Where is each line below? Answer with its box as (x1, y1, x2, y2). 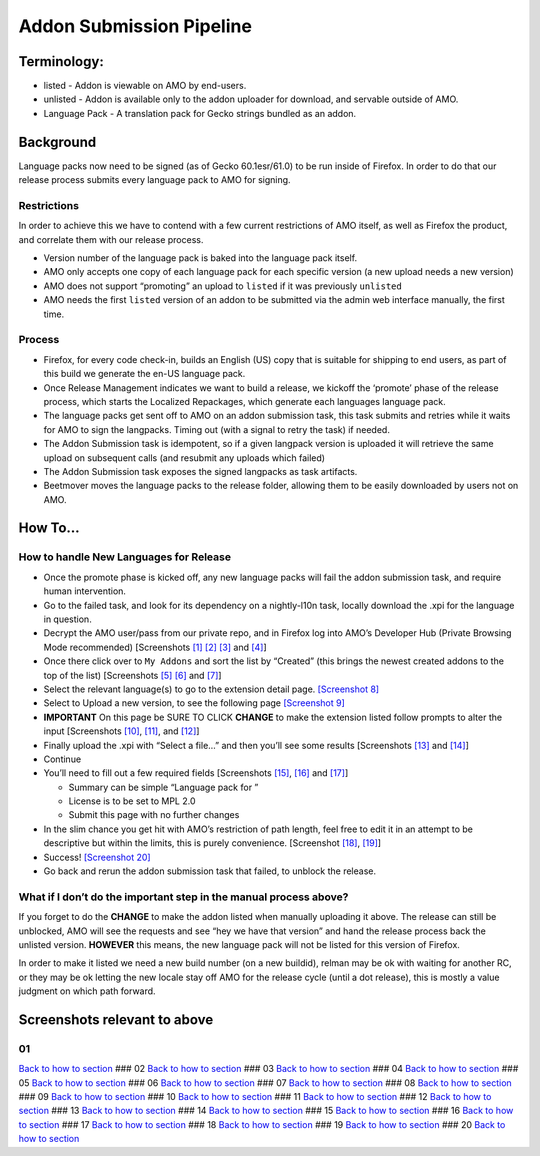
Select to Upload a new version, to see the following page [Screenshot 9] (43, 697, 345, 709)
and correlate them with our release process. (18, 233, 204, 245)
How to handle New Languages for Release (18, 550, 232, 564)
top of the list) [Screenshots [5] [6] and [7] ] (43, 669, 222, 681)
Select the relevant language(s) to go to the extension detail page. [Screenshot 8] (43, 683, 380, 695)
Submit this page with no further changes (68, 809, 240, 821)
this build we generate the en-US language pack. (43, 368, 246, 380)
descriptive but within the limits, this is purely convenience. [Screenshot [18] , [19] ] (43, 837, 382, 849)
